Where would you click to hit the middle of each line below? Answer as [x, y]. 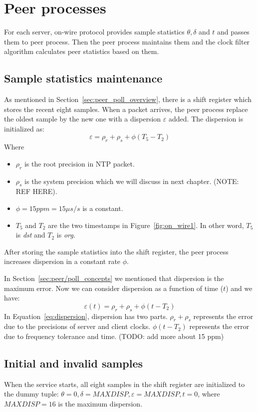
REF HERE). [36, 191]
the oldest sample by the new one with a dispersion [83, 119]
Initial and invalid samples [74, 363]
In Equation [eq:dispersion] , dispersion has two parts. [86, 316]
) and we [239, 288]
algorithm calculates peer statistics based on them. [82, 51]
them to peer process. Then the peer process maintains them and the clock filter [127, 41]
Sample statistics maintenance [83, 78]
